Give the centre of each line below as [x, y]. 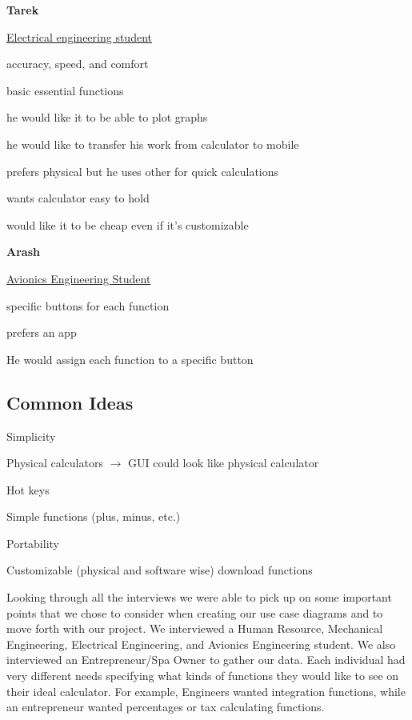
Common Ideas [70, 402]
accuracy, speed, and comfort [78, 64]
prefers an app [42, 332]
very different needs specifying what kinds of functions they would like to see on [203, 676]
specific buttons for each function [88, 305]
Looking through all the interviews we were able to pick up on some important [199, 597]
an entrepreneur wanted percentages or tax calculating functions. [166, 707]
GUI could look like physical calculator [224, 463]
